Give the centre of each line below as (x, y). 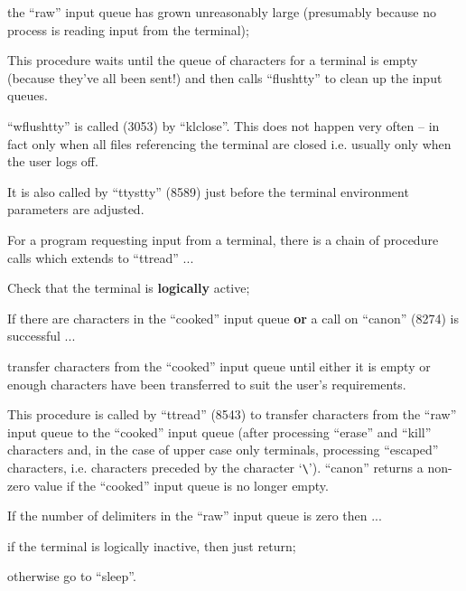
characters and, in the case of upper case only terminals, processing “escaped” (223, 450)
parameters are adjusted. (76, 209)
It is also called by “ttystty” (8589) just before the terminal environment (208, 191)
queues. (28, 95)
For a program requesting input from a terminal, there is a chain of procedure (223, 239)
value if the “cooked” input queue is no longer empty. (181, 485)
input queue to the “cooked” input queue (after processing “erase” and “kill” (219, 432)
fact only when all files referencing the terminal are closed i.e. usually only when (229, 143)
